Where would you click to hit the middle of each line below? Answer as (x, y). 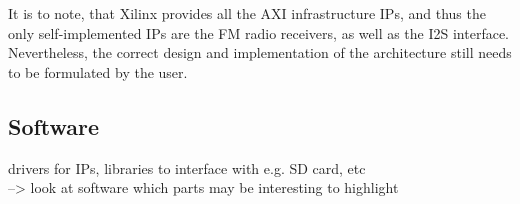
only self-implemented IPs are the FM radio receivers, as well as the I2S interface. (259, 32)
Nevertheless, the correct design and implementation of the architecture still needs (260, 52)
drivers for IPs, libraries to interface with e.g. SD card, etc (187, 167)
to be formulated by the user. (98, 71)
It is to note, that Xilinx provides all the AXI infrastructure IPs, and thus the (247, 13)
